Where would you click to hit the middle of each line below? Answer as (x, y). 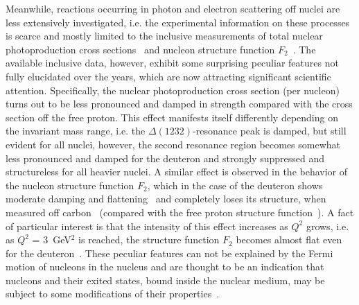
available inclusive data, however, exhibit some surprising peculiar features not (172, 63)
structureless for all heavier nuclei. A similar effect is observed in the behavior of (177, 172)
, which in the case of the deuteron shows (235, 185)
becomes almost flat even (289, 239)
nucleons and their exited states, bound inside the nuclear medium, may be (165, 280)
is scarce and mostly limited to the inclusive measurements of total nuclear (164, 36)
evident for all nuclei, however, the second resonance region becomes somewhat (173, 144)
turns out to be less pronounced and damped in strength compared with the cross (179, 104)
